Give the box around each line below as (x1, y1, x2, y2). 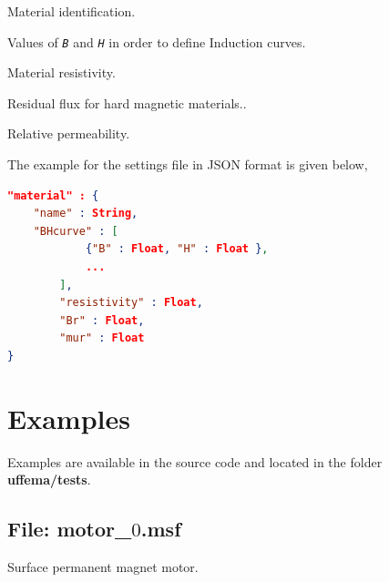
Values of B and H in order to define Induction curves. (7, 32, 306, 51)
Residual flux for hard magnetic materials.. (7, 93, 247, 112)
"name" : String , (33, 207, 138, 220)
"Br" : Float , (59, 313, 145, 327)
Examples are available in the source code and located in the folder (7, 452, 383, 471)
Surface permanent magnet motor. (7, 557, 199, 577)
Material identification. (7, 2, 136, 20)
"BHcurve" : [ (33, 224, 118, 238)
